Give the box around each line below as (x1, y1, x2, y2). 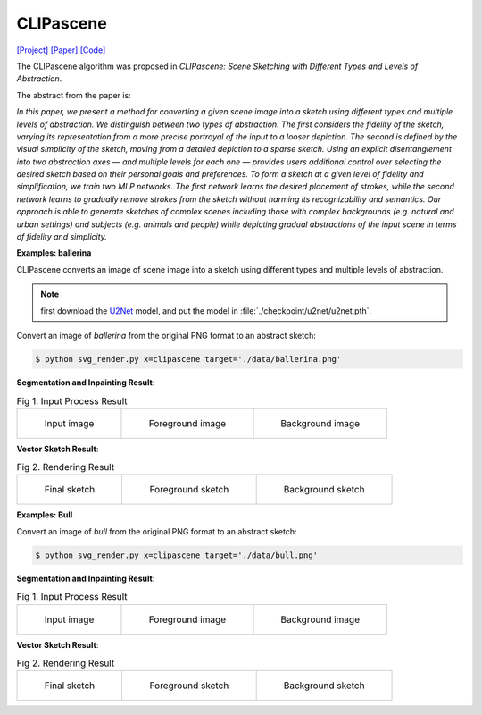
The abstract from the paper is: (16, 89, 131, 100)
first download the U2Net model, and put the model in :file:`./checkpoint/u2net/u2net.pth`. (40, 305, 372, 316)
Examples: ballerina (16, 248, 92, 258)
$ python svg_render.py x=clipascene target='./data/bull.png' (35, 550, 319, 560)
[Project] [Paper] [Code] (16, 45, 106, 55)
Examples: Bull (16, 509, 73, 520)
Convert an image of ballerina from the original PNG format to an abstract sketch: (16, 330, 317, 341)
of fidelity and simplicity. (16, 231, 107, 242)
